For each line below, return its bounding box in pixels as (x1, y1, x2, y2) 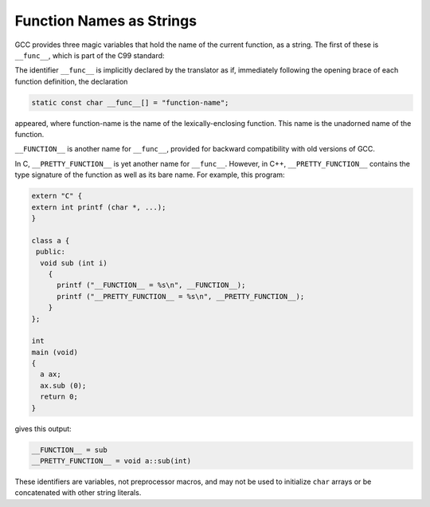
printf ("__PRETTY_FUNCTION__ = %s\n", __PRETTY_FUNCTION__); (57, 292, 305, 301)
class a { (31, 236, 70, 245)
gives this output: (14, 423, 72, 434)
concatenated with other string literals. (14, 488, 142, 497)
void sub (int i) (40, 258, 107, 267)
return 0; (40, 392, 79, 402)
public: (36, 247, 66, 257)
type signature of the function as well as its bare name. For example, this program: (14, 170, 286, 179)
